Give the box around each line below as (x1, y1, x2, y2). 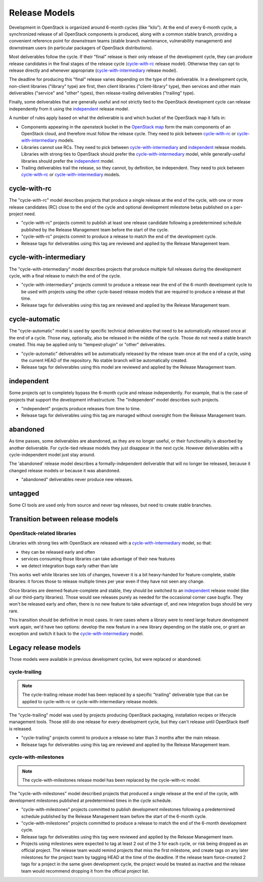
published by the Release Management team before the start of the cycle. (21, 227, 169, 232)
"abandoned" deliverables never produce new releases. (21, 477, 133, 483)
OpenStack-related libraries (9, 530, 76, 537)
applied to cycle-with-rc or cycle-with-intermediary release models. (22, 698, 158, 704)
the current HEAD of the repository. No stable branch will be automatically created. (21, 357, 188, 363)
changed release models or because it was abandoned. (9, 467, 121, 473)
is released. (9, 726, 33, 732)
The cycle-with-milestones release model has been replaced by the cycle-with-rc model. (22, 777, 201, 783)
